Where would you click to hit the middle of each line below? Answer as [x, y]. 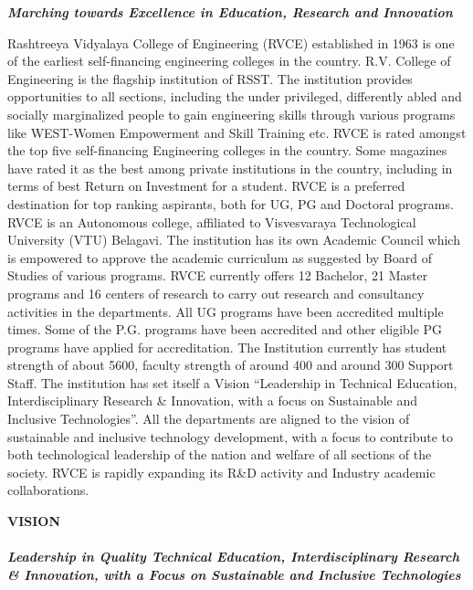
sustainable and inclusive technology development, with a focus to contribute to [231, 436]
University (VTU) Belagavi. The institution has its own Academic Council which [234, 240]
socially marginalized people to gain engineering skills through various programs [231, 114]
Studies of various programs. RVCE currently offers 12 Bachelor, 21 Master [218, 275]
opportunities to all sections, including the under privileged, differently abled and [235, 96]
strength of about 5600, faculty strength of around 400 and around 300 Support [231, 365]
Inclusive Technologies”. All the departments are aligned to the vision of [209, 419]
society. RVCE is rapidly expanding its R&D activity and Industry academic [221, 472]
